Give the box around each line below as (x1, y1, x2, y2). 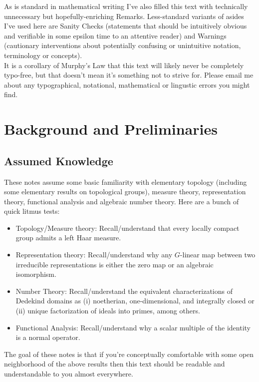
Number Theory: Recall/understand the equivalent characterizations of (15, 285, 233, 296)
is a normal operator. (15, 332, 80, 342)
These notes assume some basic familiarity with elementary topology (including (4, 176, 247, 187)
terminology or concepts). (4, 50, 82, 60)
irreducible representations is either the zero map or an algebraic (15, 259, 214, 269)
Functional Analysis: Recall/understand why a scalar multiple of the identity (15, 322, 251, 332)
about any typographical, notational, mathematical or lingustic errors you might (4, 79, 250, 90)
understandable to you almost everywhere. (4, 368, 133, 379)
